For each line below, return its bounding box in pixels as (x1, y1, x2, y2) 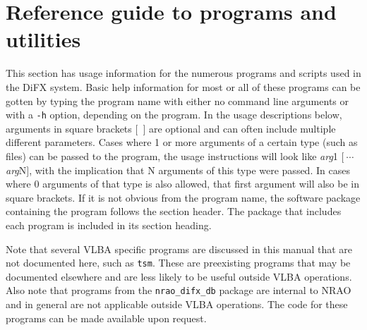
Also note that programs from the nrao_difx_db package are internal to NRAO (6, 283, 351, 298)
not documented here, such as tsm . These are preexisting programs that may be (6, 255, 351, 270)
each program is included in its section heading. (6, 217, 212, 232)
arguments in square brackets (6, 121, 132, 135)
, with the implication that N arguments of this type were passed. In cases (29, 162, 350, 177)
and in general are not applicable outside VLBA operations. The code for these (6, 297, 348, 311)
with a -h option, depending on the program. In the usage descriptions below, (6, 107, 342, 122)
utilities (6, 25, 81, 54)
